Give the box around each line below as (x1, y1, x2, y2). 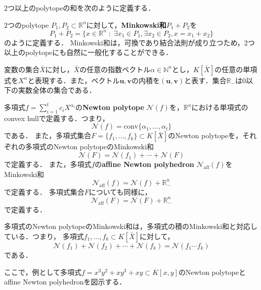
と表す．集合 (184, 75, 227, 85)
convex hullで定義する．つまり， (4, 112, 109, 123)
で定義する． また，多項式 (4, 159, 92, 169)
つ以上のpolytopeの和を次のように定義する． (8, 3, 155, 13)
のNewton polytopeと (178, 266, 246, 277)
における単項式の (191, 102, 248, 112)
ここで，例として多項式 (4, 266, 82, 277)
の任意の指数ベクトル (79, 64, 151, 74)
